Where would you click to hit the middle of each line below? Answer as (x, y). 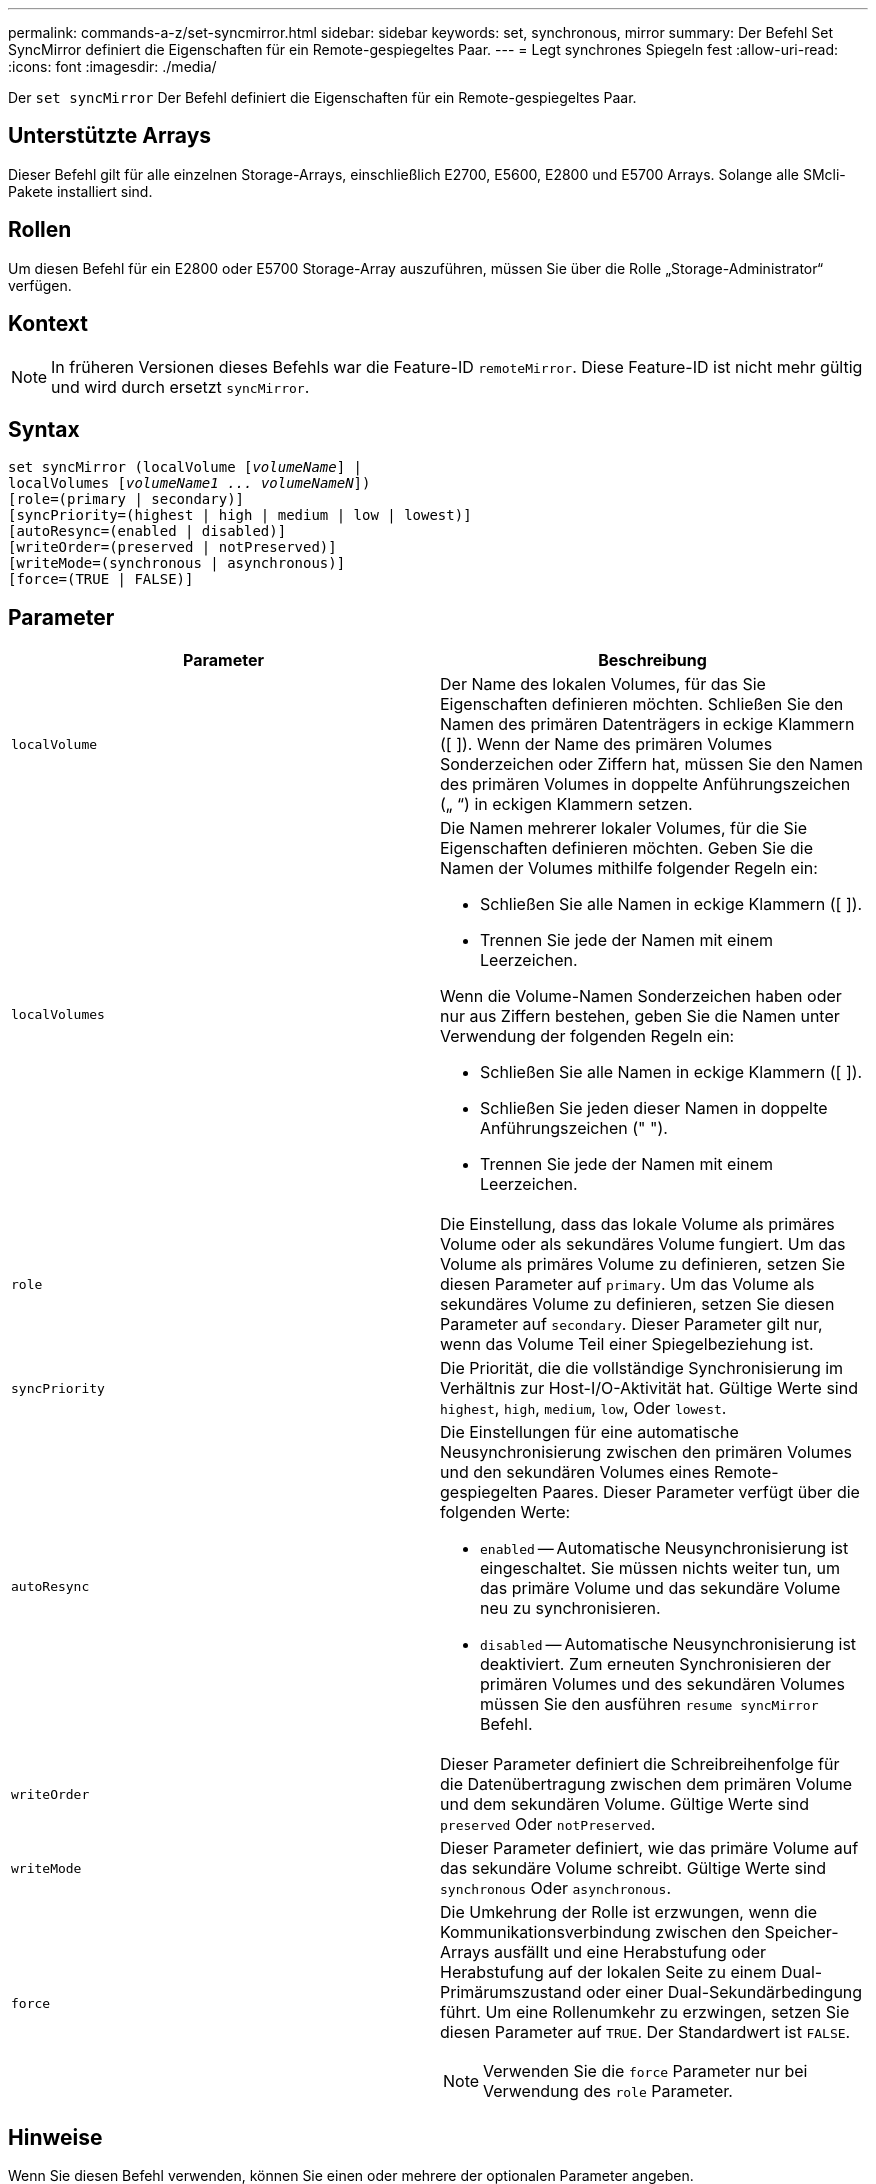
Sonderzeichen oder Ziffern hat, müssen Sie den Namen (651, 764)
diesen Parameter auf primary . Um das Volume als (627, 1284)
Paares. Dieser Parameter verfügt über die (701, 1492)
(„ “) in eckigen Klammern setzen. (566, 804)
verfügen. (40, 285)
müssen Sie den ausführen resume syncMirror (649, 1704)
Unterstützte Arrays (110, 136)
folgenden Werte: (505, 1512)
